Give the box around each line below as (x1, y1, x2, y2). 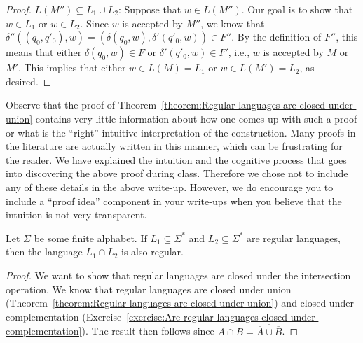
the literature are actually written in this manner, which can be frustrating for (6, 139, 343, 153)
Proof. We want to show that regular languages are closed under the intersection (6, 267, 351, 282)
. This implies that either (18, 60, 126, 75)
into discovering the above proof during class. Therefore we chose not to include (6, 166, 348, 181)
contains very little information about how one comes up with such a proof (35, 111, 357, 125)
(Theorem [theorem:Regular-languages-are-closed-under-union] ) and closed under (6, 295, 354, 310)
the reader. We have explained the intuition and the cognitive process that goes (6, 152, 347, 167)
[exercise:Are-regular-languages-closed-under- (126, 309, 319, 323)
